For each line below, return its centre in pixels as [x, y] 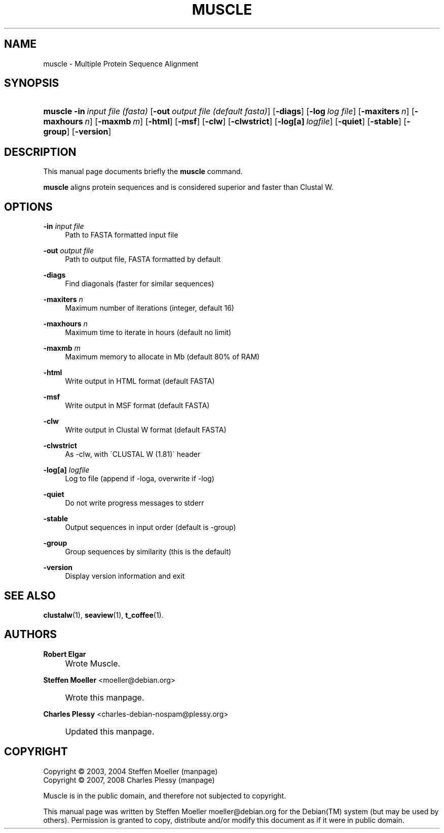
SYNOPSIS [32, 83]
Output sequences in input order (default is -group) [151, 527]
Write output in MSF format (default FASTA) [137, 406]
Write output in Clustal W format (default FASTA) [146, 430]
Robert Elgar [65, 654]
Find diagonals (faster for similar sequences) [140, 284]
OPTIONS [28, 207]
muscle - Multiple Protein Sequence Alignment [121, 63]
